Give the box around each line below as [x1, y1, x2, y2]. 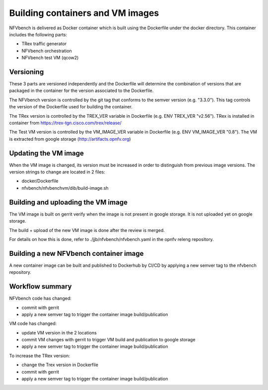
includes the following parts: [9, 31, 67, 37]
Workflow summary [9, 282, 72, 291]
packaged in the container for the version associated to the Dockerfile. [9, 87, 154, 94]
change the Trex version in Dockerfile [21, 362, 99, 368]
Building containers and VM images [9, 7, 159, 18]
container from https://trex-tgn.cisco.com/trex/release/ [9, 120, 122, 126]
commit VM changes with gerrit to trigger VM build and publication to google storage [21, 337, 196, 343]
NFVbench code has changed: [9, 296, 71, 302]
